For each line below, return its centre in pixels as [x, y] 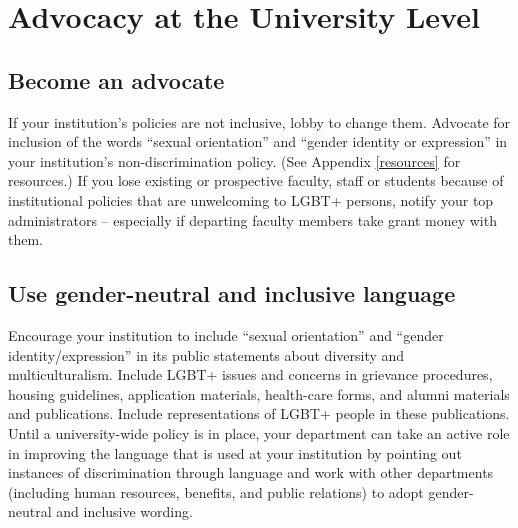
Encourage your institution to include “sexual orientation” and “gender [226, 334]
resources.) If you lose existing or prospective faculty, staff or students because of [256, 180]
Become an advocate [116, 79]
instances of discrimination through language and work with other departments [251, 472]
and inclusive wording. [124, 511]
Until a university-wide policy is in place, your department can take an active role [259, 432]
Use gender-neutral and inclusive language [232, 293]
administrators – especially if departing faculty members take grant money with [252, 219]
